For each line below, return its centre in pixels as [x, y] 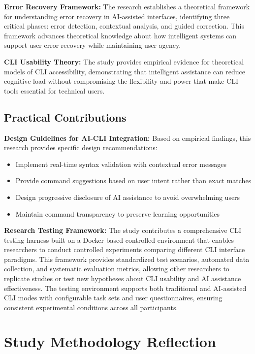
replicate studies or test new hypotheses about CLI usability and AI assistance [123, 278]
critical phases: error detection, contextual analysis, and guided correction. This [124, 26]
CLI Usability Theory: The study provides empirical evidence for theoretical [124, 61]
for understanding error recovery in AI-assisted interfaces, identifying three [117, 16]
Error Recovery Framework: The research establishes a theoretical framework [127, 6]
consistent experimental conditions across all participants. [91, 307]
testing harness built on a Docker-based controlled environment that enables [119, 240]
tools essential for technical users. [54, 90]
